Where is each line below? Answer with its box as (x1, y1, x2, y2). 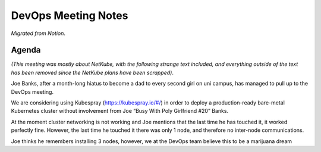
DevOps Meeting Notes (11, 9, 128, 22)
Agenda (11, 45, 41, 55)
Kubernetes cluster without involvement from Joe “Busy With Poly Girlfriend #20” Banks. (11, 107, 229, 115)
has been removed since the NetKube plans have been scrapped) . (11, 69, 174, 76)
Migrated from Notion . (11, 30, 65, 37)
